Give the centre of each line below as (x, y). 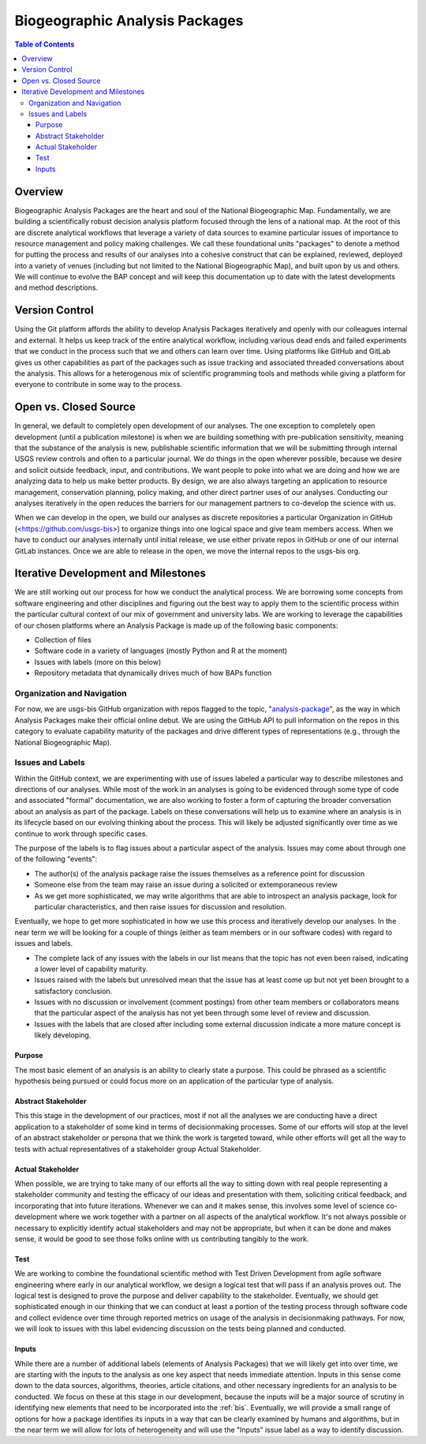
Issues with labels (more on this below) (98, 662)
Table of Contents (45, 44)
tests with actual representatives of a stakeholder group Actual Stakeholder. (138, 1149)
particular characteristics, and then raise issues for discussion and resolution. (161, 906)
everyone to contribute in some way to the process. (99, 384)
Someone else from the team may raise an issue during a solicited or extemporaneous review (186, 885)
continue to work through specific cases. (81, 834)
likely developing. (63, 1035)
